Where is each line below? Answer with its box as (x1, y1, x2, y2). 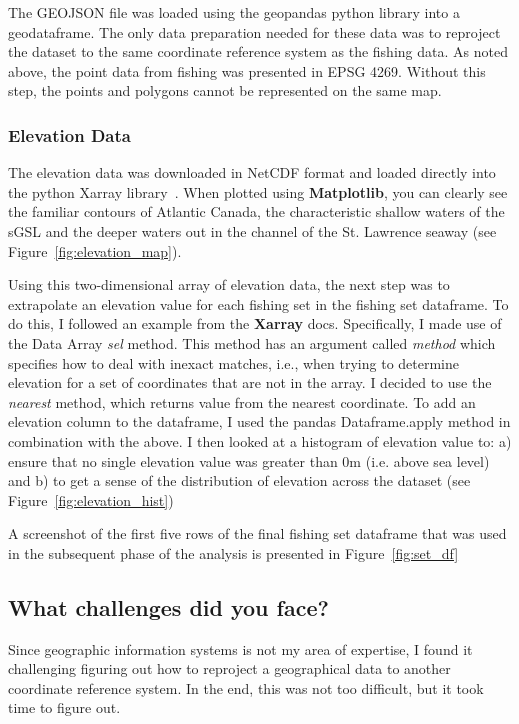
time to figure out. (8, 697, 121, 718)
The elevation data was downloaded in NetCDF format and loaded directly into (8, 162, 496, 183)
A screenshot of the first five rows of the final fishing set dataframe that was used (8, 523, 507, 544)
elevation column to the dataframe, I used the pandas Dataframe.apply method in (8, 411, 511, 432)
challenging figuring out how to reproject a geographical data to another (8, 658, 451, 679)
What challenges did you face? (8, 591, 329, 622)
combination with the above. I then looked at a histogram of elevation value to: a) (8, 430, 512, 451)
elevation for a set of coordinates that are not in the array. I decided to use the (8, 372, 492, 393)
